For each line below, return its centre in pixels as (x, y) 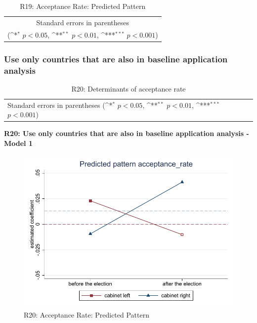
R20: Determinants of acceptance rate (128, 88)
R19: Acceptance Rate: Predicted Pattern (83, 6)
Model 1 (18, 143)
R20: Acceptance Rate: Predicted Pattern (87, 314)
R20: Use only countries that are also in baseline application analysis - (127, 133)
